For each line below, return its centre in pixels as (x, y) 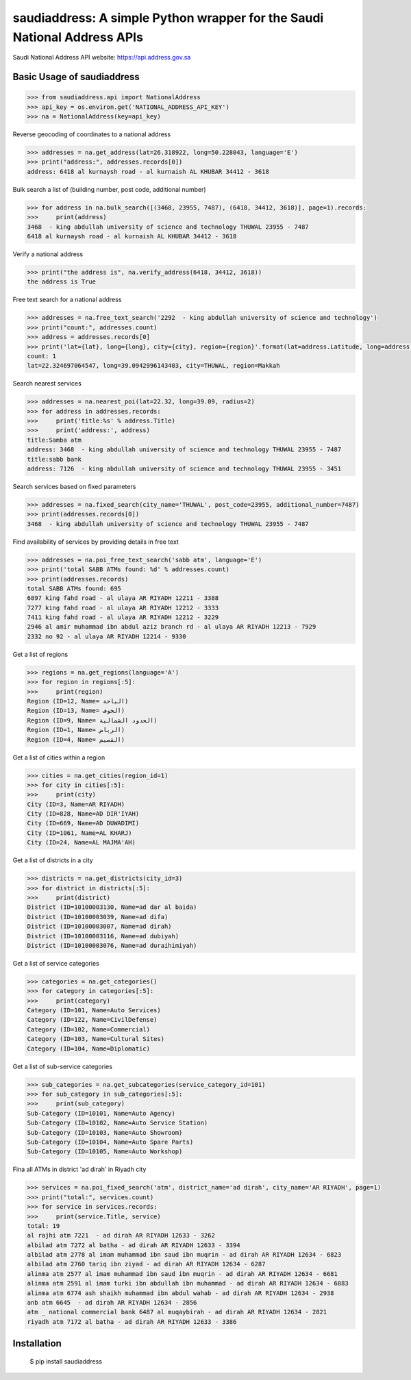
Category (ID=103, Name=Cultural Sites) (96, 1039)
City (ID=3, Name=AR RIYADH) (76, 804)
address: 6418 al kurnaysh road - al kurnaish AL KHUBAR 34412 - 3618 (148, 172)
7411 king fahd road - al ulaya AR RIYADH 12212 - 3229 (123, 617)
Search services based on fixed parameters (74, 486)
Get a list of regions (40, 654)
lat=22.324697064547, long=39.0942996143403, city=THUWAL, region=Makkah (153, 366)
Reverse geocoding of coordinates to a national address (92, 134)
